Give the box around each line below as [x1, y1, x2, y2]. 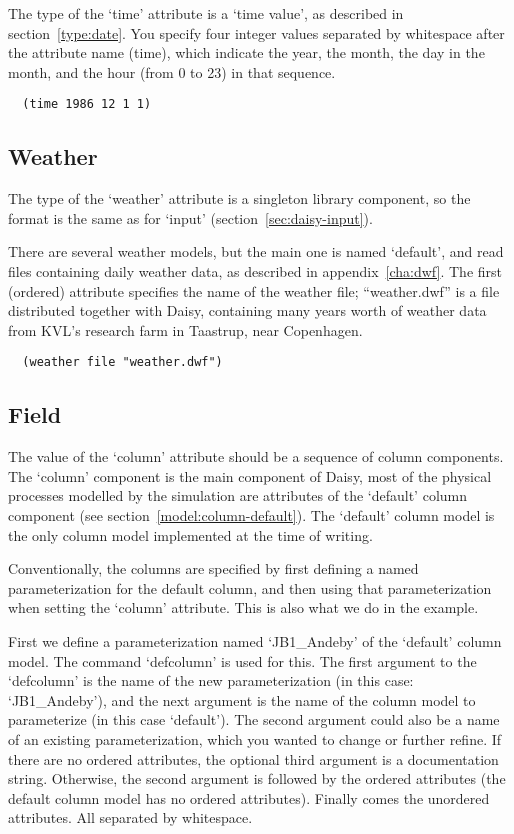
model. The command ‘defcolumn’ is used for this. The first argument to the [8, 650, 477, 671]
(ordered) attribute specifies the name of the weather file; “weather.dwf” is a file [8, 280, 500, 301]
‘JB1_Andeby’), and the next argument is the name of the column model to [8, 689, 476, 710]
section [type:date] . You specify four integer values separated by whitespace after [8, 22, 505, 43]
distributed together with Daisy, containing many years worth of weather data [8, 300, 487, 321]
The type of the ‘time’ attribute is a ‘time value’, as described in [8, 3, 404, 23]
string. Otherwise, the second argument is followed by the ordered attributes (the [8, 768, 506, 789]
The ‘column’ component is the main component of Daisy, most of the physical [8, 465, 492, 486]
